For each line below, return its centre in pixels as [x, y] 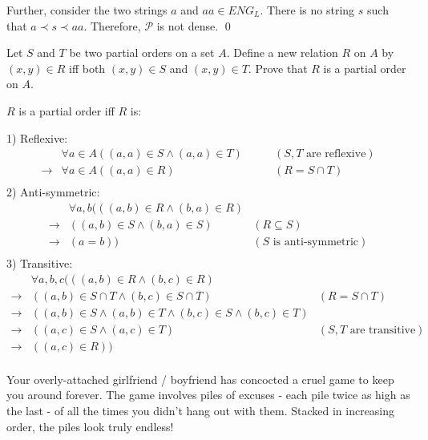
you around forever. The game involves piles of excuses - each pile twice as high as [208, 395]
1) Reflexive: [37, 137]
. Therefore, [112, 25]
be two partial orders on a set [142, 52]
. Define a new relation [282, 52]
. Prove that [278, 68]
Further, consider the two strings [87, 10]
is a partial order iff [67, 110]
